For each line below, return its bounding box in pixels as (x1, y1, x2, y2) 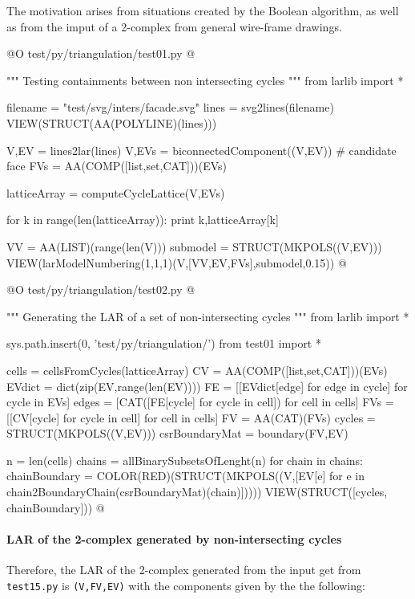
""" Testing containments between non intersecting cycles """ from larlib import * (6, 71, 404, 88)
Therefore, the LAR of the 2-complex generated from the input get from (6, 561, 361, 578)
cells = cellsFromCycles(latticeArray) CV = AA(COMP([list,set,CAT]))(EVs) (6, 361, 388, 378)
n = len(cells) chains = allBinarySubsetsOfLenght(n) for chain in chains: (6, 451, 364, 468)
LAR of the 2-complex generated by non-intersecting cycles (6, 530, 342, 547)
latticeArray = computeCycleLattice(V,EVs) (6, 184, 225, 201)
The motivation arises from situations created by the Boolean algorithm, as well (6, 2, 399, 18)
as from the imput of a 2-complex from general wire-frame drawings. (6, 18, 342, 35)
